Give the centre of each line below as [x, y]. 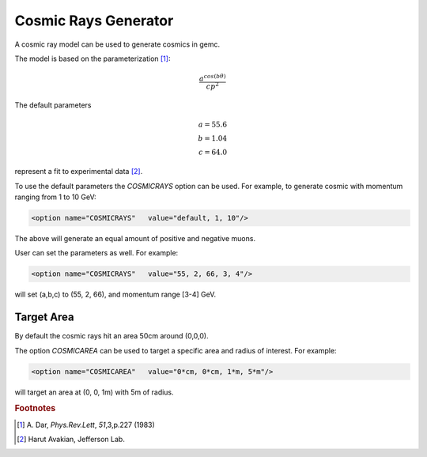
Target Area [44, 317]
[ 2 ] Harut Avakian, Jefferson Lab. [71, 440]
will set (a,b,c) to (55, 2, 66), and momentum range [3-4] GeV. [115, 295]
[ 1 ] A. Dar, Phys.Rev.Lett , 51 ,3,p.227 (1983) [86, 425]
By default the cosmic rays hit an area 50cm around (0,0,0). [111, 336]
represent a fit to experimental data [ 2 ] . [79, 172]
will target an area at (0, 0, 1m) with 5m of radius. [94, 392]
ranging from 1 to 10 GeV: [55, 197]
